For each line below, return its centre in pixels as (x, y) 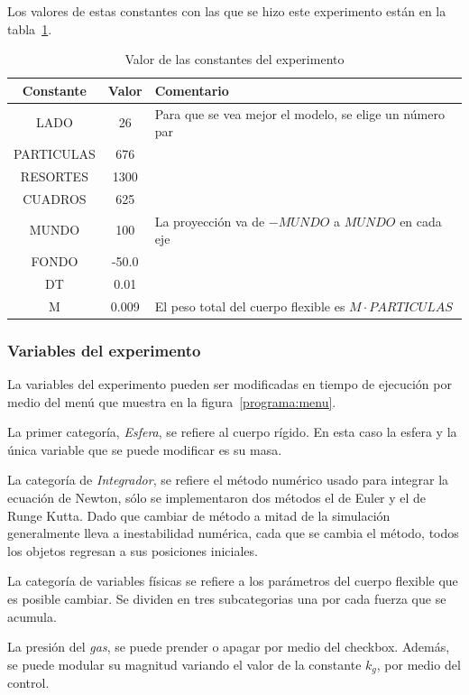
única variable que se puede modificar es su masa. (145, 449)
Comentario (192, 90)
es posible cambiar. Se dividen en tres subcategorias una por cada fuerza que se (227, 598)
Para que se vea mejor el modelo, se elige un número (299, 113)
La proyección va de (210, 221)
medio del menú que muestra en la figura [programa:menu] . (172, 401)
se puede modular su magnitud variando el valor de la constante (184, 664)
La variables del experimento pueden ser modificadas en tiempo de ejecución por (230, 384)
